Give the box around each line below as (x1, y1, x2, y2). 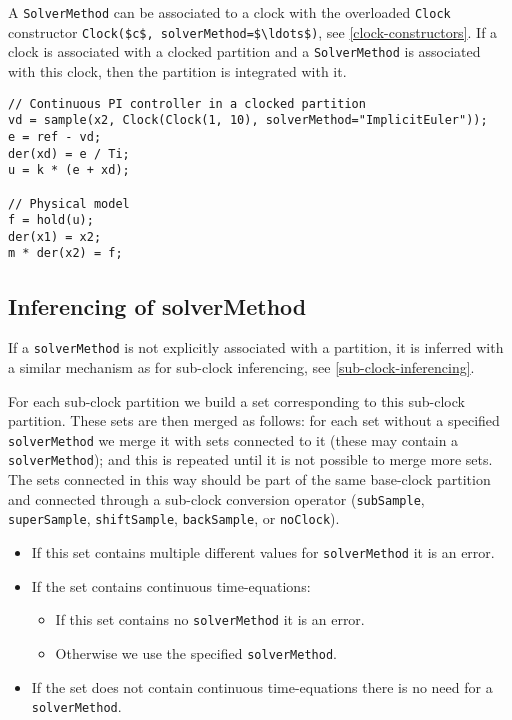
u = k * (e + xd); (8, 163, 130, 178)
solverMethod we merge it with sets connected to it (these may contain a (8, 429, 459, 450)
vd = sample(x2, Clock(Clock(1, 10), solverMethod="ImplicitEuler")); (8, 113, 488, 128)
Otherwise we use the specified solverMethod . (55, 642, 337, 663)
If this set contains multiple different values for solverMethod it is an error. (31, 541, 495, 562)
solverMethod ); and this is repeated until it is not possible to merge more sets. (8, 449, 493, 470)
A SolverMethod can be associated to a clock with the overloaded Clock (8, 2, 451, 22)
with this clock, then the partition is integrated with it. (8, 60, 347, 81)
